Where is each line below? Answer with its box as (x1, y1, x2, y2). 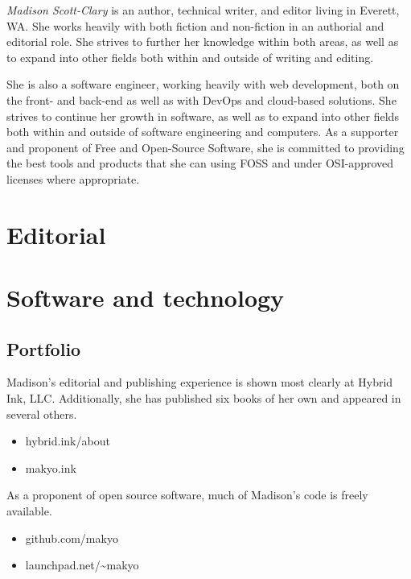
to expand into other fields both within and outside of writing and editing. (6, 48, 374, 65)
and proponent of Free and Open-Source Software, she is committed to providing (6, 139, 405, 155)
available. (6, 502, 52, 519)
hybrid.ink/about (25, 432, 110, 449)
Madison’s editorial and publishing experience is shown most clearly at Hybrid (6, 374, 393, 391)
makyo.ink (25, 459, 76, 476)
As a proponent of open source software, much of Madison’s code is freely (6, 486, 368, 503)
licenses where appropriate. (6, 170, 140, 187)
